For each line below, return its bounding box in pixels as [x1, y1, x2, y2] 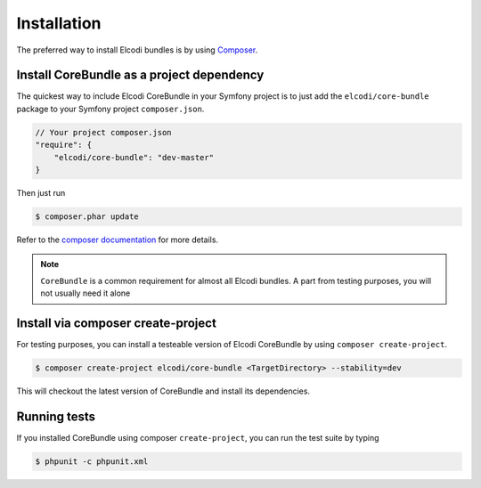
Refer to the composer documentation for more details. [16, 234, 218, 245]
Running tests [16, 409, 96, 424]
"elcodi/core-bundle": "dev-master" [53, 152, 214, 162]
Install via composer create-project [16, 315, 217, 330]
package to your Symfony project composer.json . [16, 103, 205, 114]
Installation [16, 13, 102, 33]
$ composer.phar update [35, 211, 140, 222]
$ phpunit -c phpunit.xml [35, 456, 149, 467]
